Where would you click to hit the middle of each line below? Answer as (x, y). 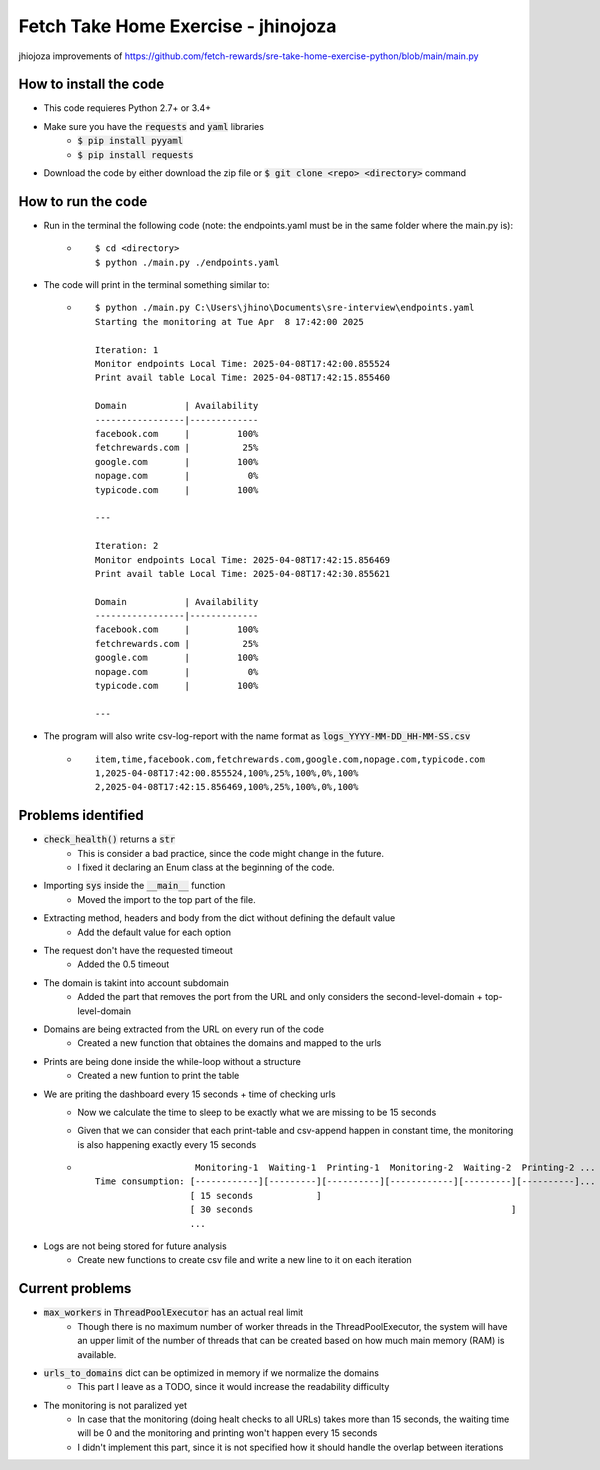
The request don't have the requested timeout (138, 951)
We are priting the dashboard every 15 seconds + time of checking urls (189, 1094)
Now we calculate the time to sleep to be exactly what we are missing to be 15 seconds (257, 1112)
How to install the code (91, 84)
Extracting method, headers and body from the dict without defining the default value (219, 918)
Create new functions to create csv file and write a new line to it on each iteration (244, 1260)
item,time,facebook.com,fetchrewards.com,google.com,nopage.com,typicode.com (290, 759)
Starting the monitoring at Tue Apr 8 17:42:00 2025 (229, 321)
